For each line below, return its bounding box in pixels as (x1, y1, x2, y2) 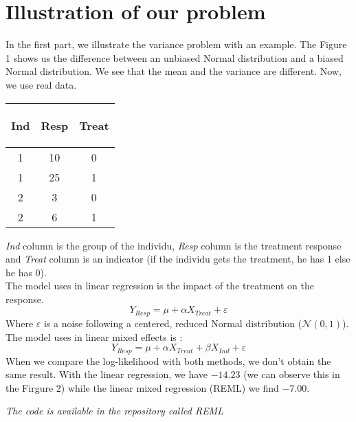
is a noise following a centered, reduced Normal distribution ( (43, 315, 302, 330)
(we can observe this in (243, 367, 340, 381)
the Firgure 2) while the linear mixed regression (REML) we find (5, 380, 279, 395)
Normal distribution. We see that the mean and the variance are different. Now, (5, 64, 342, 78)
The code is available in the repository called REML (5, 403, 223, 418)
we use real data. (5, 77, 77, 91)
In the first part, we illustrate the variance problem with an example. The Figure (5, 37, 347, 52)
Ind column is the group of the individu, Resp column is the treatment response (5, 238, 342, 252)
